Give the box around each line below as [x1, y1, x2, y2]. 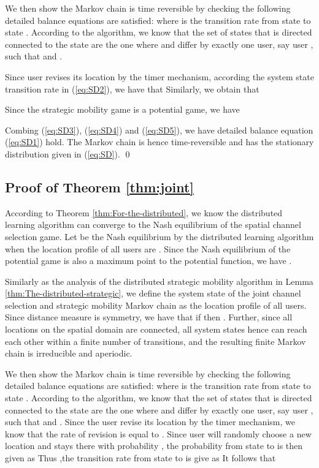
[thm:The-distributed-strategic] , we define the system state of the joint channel [5, 287, 301, 300]
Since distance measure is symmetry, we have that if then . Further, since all [5, 311, 293, 323]
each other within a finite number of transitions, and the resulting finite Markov [5, 334, 306, 347]
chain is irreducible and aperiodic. [5, 347, 133, 360]
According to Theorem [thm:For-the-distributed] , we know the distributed [5, 206, 283, 219]
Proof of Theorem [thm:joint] [5, 177, 194, 196]
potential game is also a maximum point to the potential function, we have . [5, 254, 292, 267]
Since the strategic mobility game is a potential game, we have [5, 103, 240, 116]
